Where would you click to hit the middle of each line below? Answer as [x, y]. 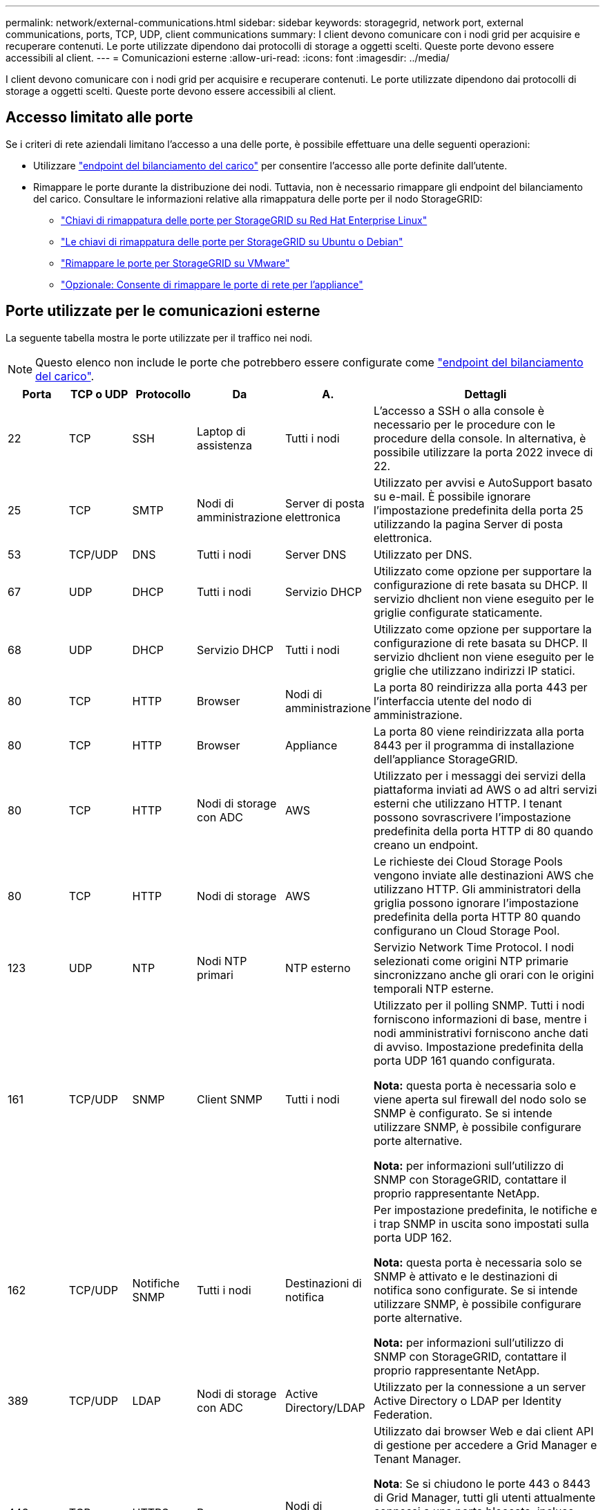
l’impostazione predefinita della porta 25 [478, 510]
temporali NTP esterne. [433, 988]
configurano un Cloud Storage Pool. [467, 930]
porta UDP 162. [413, 1237]
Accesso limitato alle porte [99, 118]
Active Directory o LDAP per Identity [467, 1400]
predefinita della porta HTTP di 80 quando [483, 831]
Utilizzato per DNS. [423, 554]
